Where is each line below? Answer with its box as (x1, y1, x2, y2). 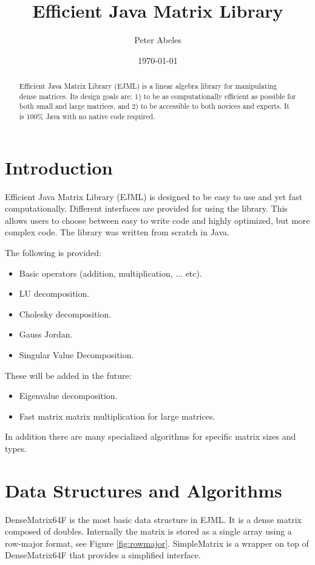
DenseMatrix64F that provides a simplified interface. (5, 549, 201, 561)
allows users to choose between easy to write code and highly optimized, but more (5, 213, 310, 226)
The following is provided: (5, 246, 101, 259)
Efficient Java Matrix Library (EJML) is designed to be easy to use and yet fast (5, 190, 303, 203)
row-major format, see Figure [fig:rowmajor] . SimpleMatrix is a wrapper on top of (5, 536, 309, 549)
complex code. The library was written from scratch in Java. (5, 226, 229, 238)
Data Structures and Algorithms (5, 477, 282, 502)
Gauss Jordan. (19, 328, 73, 341)
